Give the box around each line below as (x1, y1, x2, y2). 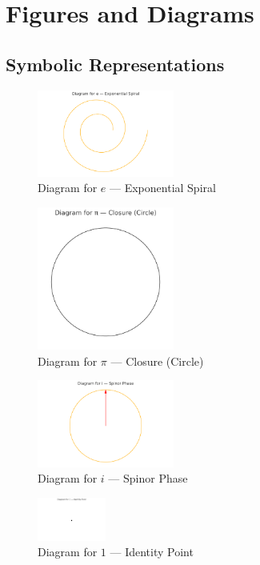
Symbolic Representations (6, 51, 225, 76)
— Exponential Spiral (110, 179, 216, 196)
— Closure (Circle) (110, 352, 204, 369)
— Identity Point (110, 543, 194, 560)
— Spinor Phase (108, 470, 188, 487)
